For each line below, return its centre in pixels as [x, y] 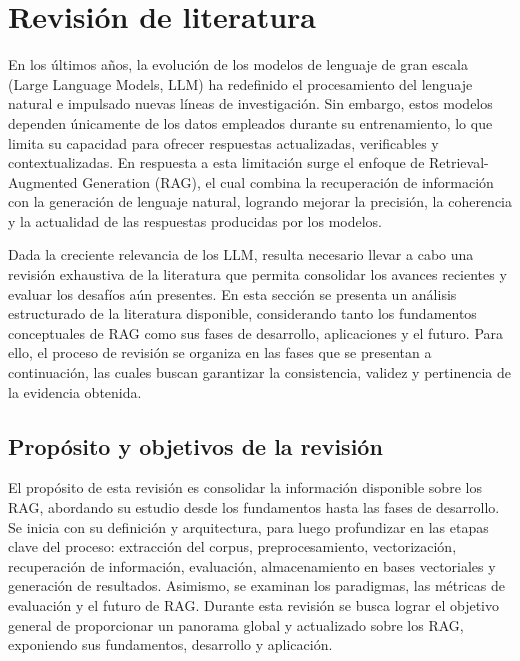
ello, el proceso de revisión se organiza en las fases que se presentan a [220, 352]
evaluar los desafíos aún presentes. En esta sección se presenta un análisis [232, 293]
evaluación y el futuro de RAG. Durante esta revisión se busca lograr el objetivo [253, 604]
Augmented [43, 181]
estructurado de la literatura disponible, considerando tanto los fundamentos [242, 313]
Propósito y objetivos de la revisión [195, 445]
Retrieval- [459, 162]
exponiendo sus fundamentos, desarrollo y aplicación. [170, 644]
